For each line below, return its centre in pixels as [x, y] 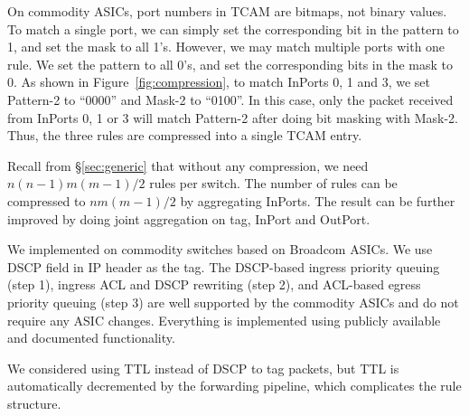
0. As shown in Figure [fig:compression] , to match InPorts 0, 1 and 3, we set [219, 82]
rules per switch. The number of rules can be [273, 183]
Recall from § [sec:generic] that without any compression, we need [188, 165]
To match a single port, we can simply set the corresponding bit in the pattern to [233, 28]
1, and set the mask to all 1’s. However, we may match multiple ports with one [226, 47]
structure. [34, 403]
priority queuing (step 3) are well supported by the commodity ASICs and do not [233, 302]
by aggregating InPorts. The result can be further [318, 200]
